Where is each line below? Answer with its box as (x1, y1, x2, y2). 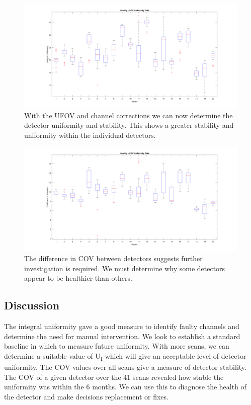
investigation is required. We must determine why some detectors (24, 263, 225, 273)
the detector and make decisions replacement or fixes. (4, 391, 169, 401)
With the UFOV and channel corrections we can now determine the (24, 110, 233, 120)
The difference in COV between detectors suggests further (24, 253, 203, 264)
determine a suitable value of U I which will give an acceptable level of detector (4, 350, 246, 362)
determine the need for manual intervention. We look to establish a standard (4, 331, 240, 341)
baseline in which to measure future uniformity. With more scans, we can (4, 341, 229, 351)
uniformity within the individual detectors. (24, 129, 156, 140)
